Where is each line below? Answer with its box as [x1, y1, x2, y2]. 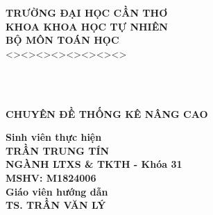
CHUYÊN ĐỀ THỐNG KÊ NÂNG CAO [6, 106, 208, 121]
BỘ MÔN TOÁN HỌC [6, 33, 119, 47]
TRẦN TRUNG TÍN [6, 143, 110, 157]
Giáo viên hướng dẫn [6, 184, 108, 198]
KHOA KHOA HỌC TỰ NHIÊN [6, 19, 168, 33]
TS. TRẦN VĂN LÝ [6, 198, 106, 212]
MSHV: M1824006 [6, 170, 96, 184]
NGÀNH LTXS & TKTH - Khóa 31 [6, 157, 182, 171]
